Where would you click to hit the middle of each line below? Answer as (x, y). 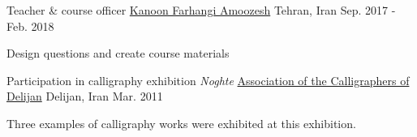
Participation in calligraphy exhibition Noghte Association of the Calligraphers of (208, 80)
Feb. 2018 (30, 26)
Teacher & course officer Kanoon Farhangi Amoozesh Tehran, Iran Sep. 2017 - (201, 10)
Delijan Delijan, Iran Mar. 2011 (85, 96)
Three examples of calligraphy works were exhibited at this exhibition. (181, 123)
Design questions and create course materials (118, 53)
